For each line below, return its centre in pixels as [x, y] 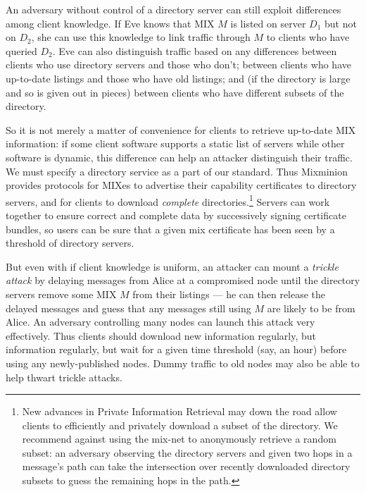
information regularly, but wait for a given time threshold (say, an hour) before [176, 349]
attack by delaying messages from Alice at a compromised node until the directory [183, 280]
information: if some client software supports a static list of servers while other [175, 143]
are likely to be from [311, 308]
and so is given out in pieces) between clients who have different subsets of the [175, 92]
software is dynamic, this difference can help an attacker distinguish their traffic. [179, 157]
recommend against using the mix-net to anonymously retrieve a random [179, 439]
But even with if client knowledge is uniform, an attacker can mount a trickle [172, 266]
